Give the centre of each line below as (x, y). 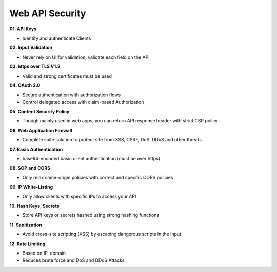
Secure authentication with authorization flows (72, 95)
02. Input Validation (31, 48)
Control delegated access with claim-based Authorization (83, 102)
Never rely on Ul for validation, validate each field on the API (86, 57)
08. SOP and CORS (30, 168)
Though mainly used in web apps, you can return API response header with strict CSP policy (120, 121)
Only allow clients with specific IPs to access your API (79, 196)
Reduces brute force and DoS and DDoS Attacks (74, 260)
